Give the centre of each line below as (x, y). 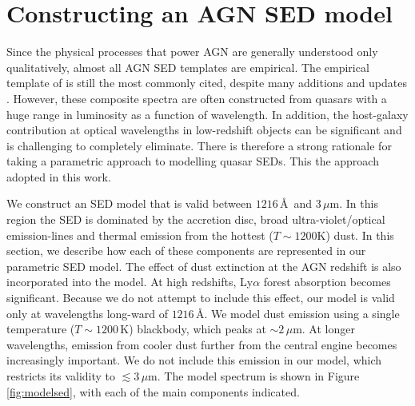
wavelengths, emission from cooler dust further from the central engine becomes (202, 344)
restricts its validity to (61, 376)
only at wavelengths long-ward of (87, 313)
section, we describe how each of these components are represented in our (186, 251)
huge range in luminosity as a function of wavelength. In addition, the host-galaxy (207, 114)
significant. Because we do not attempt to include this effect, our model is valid (201, 298)
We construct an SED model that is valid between (130, 203)
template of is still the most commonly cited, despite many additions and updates (207, 83)
